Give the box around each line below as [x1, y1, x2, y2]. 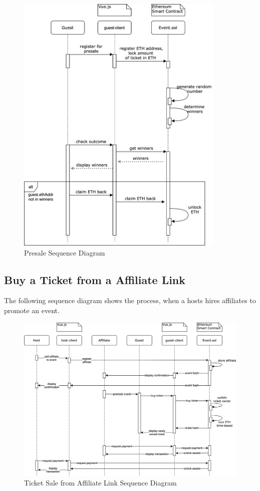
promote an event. [4, 305, 60, 315]
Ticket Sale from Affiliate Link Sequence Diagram [24, 477, 177, 488]
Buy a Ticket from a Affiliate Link [4, 272, 186, 287]
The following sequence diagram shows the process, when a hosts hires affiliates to [4, 295, 256, 306]
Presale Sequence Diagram [24, 247, 105, 258]
